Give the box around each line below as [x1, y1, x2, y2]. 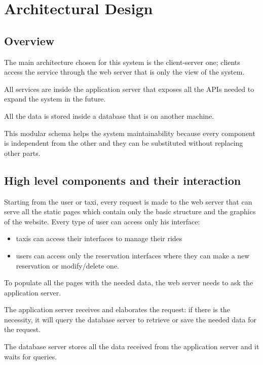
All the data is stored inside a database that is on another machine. [4, 110, 214, 121]
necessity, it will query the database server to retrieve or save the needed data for [4, 314, 256, 324]
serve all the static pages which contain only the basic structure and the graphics [4, 206, 256, 217]
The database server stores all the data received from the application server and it [4, 341, 259, 352]
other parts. [4, 147, 41, 158]
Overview [4, 32, 55, 48]
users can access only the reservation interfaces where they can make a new [16, 250, 250, 260]
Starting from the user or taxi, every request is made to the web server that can [4, 196, 252, 207]
